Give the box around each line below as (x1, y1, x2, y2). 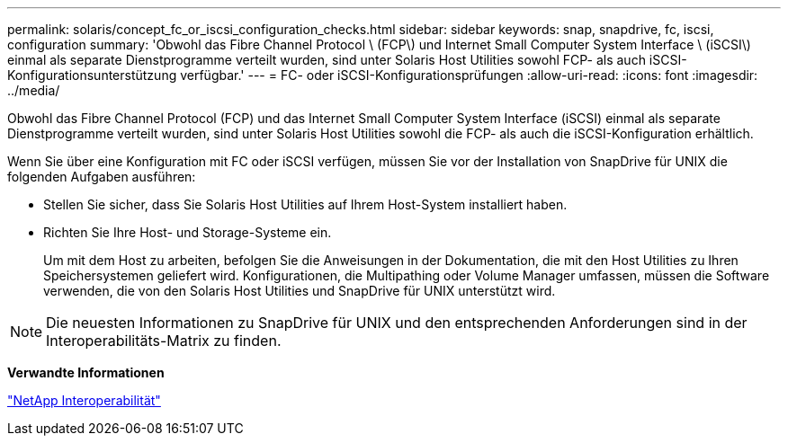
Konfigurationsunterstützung (7, 67, 177, 83)
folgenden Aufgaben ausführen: (7, 169, 196, 184)
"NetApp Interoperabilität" (7, 393, 161, 408)
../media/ (7, 83, 60, 98)
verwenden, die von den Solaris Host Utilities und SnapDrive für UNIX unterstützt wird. (43, 283, 556, 298)
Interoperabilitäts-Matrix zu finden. (46, 332, 282, 350)
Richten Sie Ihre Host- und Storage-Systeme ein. (43, 225, 332, 240)
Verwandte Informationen (7, 365, 165, 380)
